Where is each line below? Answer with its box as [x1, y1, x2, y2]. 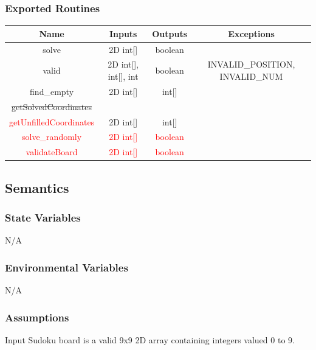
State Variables [5, 210, 81, 225]
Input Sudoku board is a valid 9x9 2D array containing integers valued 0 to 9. [5, 333, 295, 346]
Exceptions [228, 27, 275, 40]
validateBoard [26, 145, 78, 158]
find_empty [30, 85, 74, 97]
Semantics [5, 178, 69, 197]
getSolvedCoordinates [12, 100, 92, 113]
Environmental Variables [5, 259, 128, 275]
